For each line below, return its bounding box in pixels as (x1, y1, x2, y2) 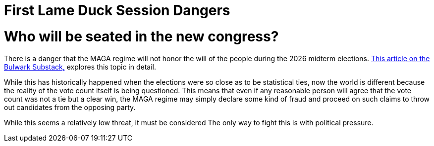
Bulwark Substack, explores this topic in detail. (4, 62, 157, 71)
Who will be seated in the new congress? (4, 28, 279, 45)
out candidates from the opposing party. (4, 103, 136, 111)
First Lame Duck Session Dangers (4, 2, 230, 19)
